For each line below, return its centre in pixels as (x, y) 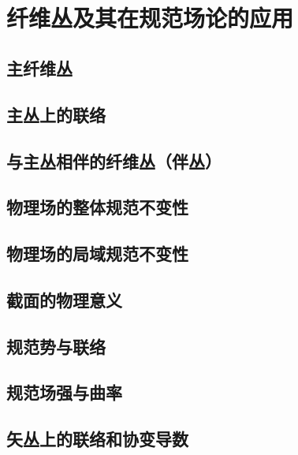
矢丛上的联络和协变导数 (97, 439)
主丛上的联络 (56, 114)
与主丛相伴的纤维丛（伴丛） (114, 160)
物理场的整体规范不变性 (97, 207)
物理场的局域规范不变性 (97, 254)
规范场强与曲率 (64, 392)
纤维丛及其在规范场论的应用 (150, 18)
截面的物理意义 (64, 299)
